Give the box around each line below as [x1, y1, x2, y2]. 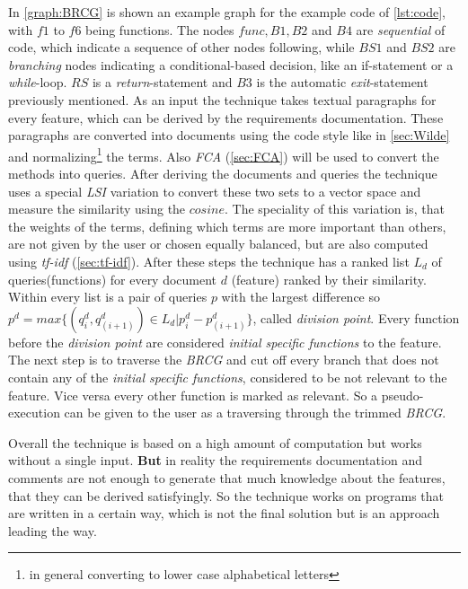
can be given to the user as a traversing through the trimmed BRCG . [64, 403, 446, 422]
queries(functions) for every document [8, 269, 217, 288]
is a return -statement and [92, 73, 233, 92]
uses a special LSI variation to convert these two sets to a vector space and [8, 181, 421, 200]
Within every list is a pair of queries [8, 287, 208, 306]
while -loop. [8, 73, 67, 92]
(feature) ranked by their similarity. [231, 269, 427, 288]
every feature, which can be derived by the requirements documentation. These [8, 108, 444, 127]
